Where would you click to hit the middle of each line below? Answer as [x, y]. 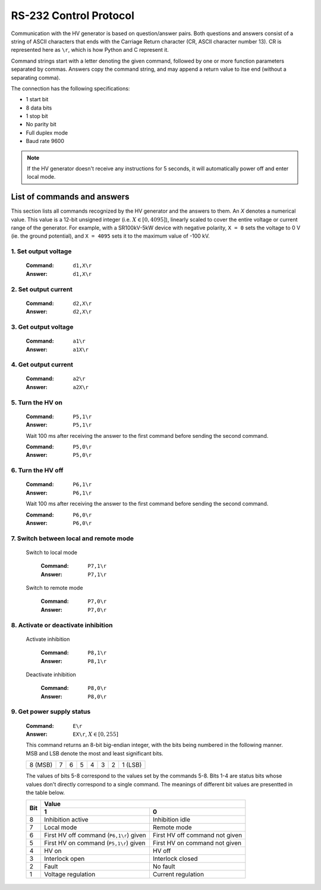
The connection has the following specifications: [70, 88]
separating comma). [36, 77]
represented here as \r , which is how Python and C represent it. [90, 50]
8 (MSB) [41, 765]
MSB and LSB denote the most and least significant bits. [95, 753]
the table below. [45, 793]
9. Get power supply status [51, 712]
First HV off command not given [197, 835]
